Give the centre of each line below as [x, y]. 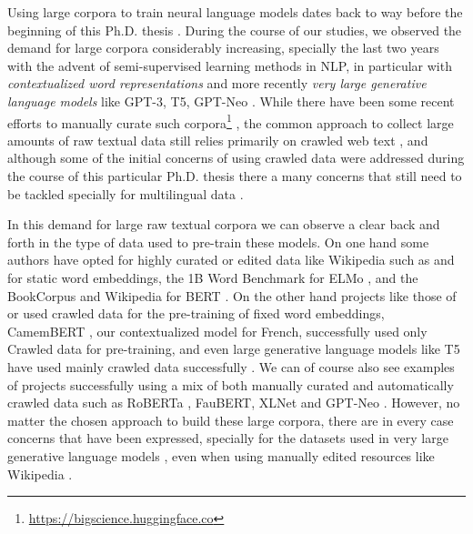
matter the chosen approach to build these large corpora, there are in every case [231, 420]
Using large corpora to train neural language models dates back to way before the [235, 12]
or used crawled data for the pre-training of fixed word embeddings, [196, 313]
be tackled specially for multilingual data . [126, 193]
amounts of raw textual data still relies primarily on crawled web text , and [218, 140]
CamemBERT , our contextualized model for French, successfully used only [217, 331]
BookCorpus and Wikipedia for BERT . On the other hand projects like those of [232, 295]
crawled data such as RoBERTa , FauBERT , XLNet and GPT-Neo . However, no [234, 403]
